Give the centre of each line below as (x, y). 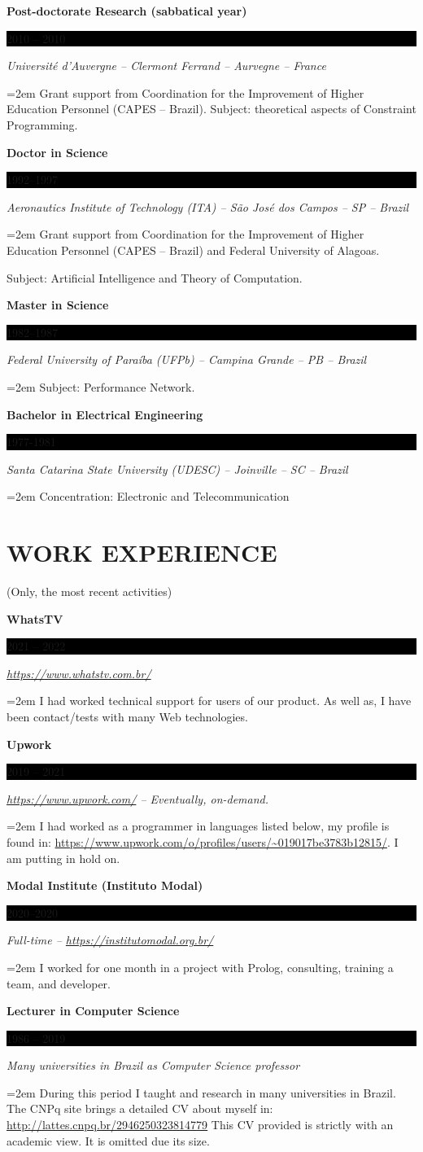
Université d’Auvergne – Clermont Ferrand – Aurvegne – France (166, 66)
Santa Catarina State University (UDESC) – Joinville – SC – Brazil (177, 469)
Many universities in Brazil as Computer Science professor (153, 1065)
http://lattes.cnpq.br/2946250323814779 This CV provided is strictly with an (200, 1125)
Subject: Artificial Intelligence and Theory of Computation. (155, 277)
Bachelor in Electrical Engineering (105, 414)
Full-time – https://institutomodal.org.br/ (110, 940)
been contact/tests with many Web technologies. (127, 716)
